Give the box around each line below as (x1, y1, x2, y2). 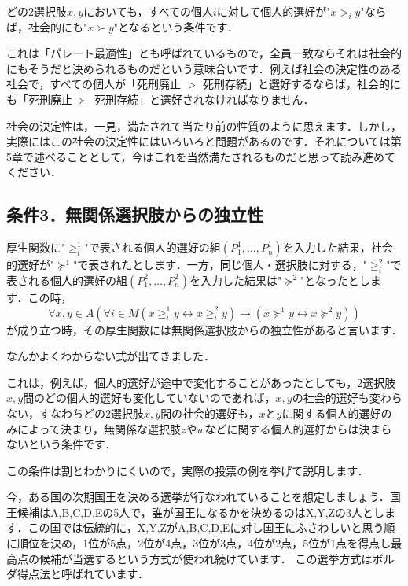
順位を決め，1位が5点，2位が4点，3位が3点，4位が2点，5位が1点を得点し (17, 535, 391, 551)
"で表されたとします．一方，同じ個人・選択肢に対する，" (73, 256, 367, 273)
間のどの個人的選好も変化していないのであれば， (23, 389, 276, 406)
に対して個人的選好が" (216, 3, 331, 19)
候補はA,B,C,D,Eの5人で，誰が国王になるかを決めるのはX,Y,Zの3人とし (17, 503, 385, 520)
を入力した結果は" (189, 271, 282, 288)
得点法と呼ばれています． (17, 566, 149, 582)
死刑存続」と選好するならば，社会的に (202, 76, 401, 92)
